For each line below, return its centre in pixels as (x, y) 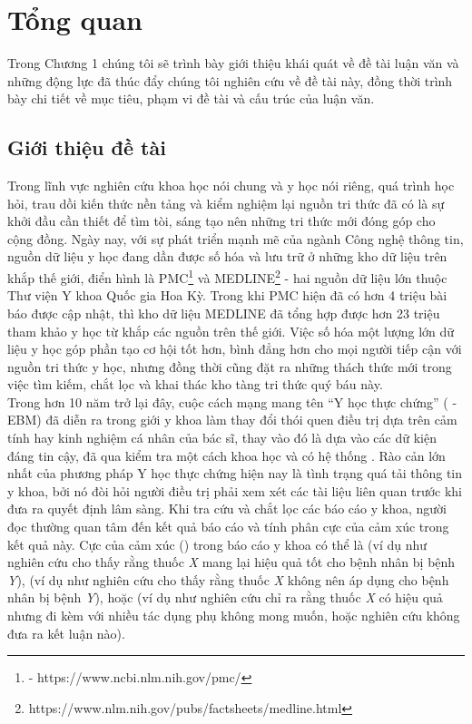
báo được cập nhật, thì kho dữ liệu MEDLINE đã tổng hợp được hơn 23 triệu (224, 313)
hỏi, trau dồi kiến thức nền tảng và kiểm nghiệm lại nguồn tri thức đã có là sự (226, 203)
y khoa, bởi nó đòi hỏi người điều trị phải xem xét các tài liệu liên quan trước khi (235, 490)
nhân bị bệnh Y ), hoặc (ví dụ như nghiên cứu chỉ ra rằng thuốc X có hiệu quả (225, 597)
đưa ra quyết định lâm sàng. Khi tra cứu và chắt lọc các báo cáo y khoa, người (227, 509)
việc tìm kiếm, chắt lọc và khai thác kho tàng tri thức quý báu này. (195, 384)
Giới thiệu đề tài (87, 147)
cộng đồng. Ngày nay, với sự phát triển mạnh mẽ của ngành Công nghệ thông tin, (236, 238)
